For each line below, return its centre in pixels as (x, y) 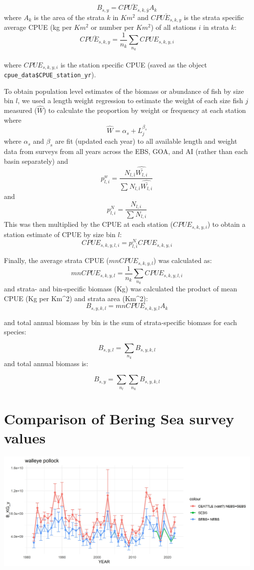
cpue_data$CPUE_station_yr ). (50, 75)
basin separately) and (36, 161)
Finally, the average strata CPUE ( (57, 260)
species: (15, 332)
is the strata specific (214, 17)
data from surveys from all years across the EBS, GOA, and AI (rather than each (126, 151)
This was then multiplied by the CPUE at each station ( (88, 224)
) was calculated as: (183, 260)
